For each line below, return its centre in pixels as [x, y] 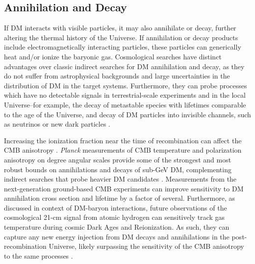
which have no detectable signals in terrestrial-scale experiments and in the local [125, 95]
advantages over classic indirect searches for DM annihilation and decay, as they [124, 66]
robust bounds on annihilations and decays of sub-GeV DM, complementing [118, 169]
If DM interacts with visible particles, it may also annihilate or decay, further [120, 28]
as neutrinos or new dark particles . [57, 124]
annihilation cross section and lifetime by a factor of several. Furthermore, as [119, 198]
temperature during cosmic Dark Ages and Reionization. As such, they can [117, 227]
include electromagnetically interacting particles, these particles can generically [123, 47]
